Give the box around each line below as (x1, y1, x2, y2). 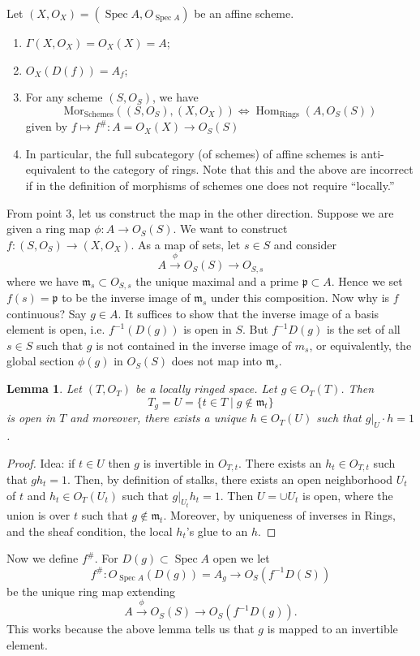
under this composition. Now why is (211, 289, 390, 306)
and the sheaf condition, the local (6, 522, 173, 539)
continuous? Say (6, 304, 87, 322)
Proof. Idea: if (6, 454, 75, 471)
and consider (273, 235, 336, 252)
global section (6, 352, 75, 369)
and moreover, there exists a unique (70, 409, 246, 426)
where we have (6, 272, 79, 289)
